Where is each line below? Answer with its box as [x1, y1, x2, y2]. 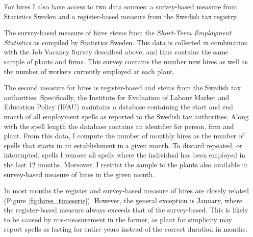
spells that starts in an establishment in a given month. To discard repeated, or [4, 140, 243, 150]
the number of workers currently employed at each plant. [4, 66, 175, 76]
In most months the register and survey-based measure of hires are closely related [4, 185, 249, 196]
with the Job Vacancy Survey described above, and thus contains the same [4, 47, 228, 57]
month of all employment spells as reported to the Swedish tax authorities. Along [4, 111, 249, 121]
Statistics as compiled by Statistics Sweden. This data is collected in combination [4, 37, 248, 47]
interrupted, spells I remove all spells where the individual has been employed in [4, 150, 246, 160]
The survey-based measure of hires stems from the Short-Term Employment [4, 27, 231, 38]
